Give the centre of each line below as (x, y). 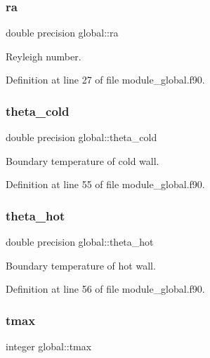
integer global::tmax (49, 346)
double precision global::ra (62, 33)
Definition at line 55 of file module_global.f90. (105, 184)
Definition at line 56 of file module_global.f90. (105, 289)
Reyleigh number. (44, 56)
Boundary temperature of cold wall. (83, 160)
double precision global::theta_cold (81, 137)
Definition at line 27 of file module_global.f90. (105, 80)
